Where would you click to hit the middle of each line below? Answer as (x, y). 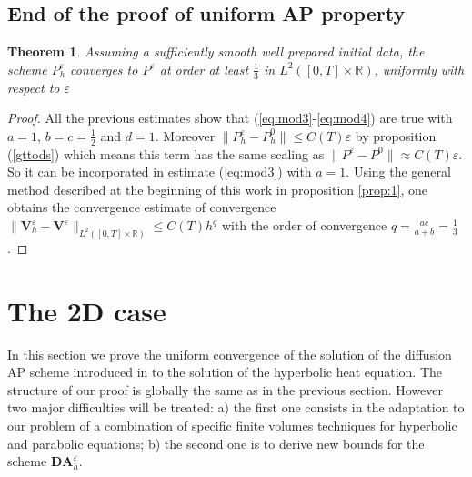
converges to (104, 69)
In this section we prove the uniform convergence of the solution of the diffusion (230, 354)
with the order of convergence (304, 225)
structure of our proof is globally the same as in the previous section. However (226, 389)
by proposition (396, 135)
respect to (34, 87)
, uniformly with (419, 69)
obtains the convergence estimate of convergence (142, 207)
